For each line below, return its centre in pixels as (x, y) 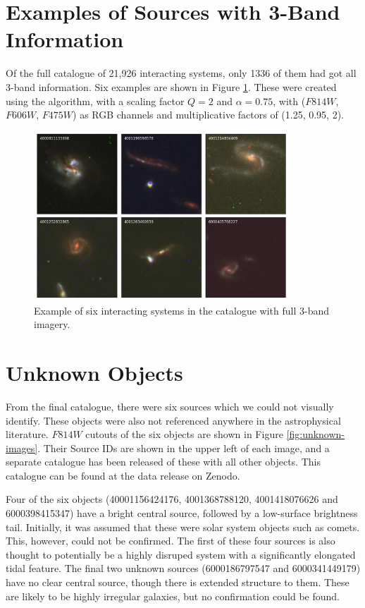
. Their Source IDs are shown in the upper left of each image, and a (184, 448)
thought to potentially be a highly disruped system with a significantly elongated (181, 554)
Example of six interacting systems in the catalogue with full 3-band (181, 310)
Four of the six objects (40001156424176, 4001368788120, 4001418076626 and (172, 499)
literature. (27, 434)
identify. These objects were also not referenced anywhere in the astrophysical (173, 420)
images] (22, 448)
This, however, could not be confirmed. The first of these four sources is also (171, 541)
